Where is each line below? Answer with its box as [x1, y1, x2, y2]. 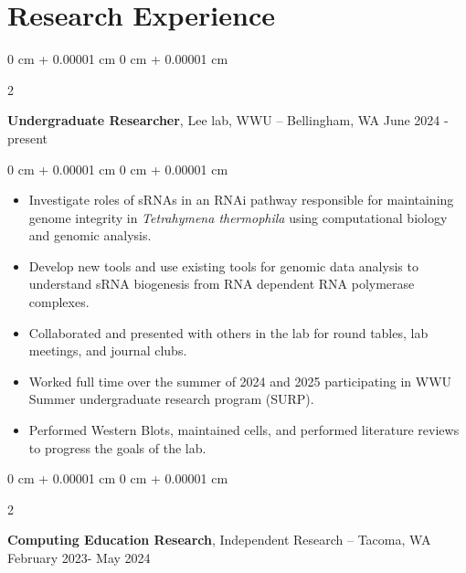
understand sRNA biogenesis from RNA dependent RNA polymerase [28, 274, 415, 293]
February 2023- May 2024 [7, 548, 151, 567]
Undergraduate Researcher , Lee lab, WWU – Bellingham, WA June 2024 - [7, 111, 449, 130]
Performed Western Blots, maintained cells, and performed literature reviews [28, 420, 460, 440]
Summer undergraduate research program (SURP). [28, 389, 314, 409]
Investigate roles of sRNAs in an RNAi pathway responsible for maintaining [28, 190, 454, 209]
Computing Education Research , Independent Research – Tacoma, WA [7, 530, 431, 549]
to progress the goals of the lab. [28, 438, 207, 457]
